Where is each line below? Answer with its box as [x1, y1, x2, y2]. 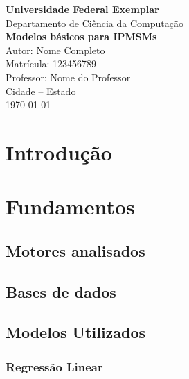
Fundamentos [6, 192, 135, 221]
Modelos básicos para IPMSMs [6, 29, 157, 44]
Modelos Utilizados [6, 321, 146, 343]
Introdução [6, 137, 112, 166]
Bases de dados [6, 280, 116, 302]
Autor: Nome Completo [6, 42, 105, 57]
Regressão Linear [6, 357, 103, 375]
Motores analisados [6, 239, 145, 261]
